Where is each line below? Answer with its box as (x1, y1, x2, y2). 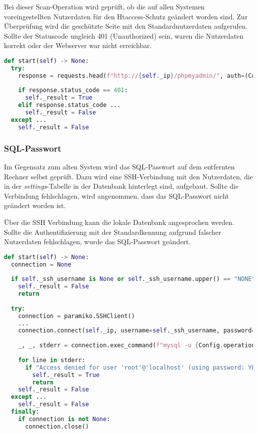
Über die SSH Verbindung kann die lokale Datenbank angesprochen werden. (4, 216, 234, 227)
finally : (11, 408, 40, 416)
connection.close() (25, 423, 89, 430)
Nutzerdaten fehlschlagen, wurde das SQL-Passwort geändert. (4, 236, 191, 247)
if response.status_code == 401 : (18, 87, 128, 94)
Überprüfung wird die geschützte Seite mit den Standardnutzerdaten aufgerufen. (4, 21, 248, 31)
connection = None (11, 261, 72, 268)
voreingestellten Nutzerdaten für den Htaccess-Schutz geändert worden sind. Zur (4, 11, 248, 21)
